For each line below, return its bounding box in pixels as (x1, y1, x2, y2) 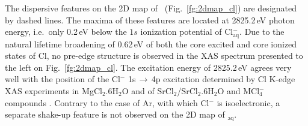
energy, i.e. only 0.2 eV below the (5, 25, 127, 38)
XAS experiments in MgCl (5, 85, 102, 97)
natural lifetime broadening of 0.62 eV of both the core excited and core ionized (5, 37, 297, 50)
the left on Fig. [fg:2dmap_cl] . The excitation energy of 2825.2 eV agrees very (5, 61, 292, 73)
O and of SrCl (122, 85, 174, 97)
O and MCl (217, 85, 260, 97)
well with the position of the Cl (5, 73, 120, 85)
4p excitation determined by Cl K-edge (151, 73, 295, 85)
